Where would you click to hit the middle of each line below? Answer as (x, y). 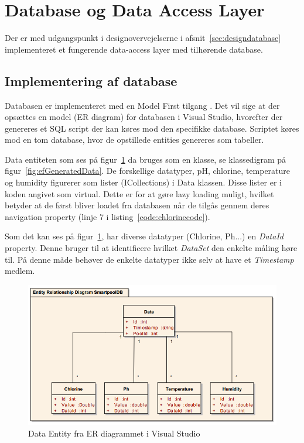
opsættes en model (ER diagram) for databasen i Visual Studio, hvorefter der (144, 117)
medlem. (20, 271)
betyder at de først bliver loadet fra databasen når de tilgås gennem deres (137, 205)
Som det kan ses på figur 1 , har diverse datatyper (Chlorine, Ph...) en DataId (144, 236)
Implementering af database (91, 80)
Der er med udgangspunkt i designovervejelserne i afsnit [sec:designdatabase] (143, 38)
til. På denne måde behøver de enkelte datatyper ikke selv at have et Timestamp (149, 259)
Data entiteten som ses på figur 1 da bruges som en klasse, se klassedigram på (146, 159)
